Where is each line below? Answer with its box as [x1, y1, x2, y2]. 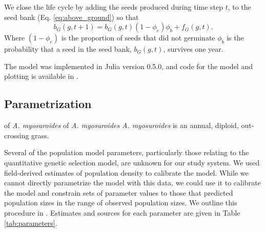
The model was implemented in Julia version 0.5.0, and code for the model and [4, 60, 253, 71]
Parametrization [4, 96, 92, 112]
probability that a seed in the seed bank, [4, 44, 132, 54]
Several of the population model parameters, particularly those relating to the [4, 147, 249, 158]
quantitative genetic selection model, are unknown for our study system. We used [4, 157, 260, 167]
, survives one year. [163, 44, 223, 54]
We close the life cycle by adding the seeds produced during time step [4, 2, 223, 12]
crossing [4, 130, 29, 140]
